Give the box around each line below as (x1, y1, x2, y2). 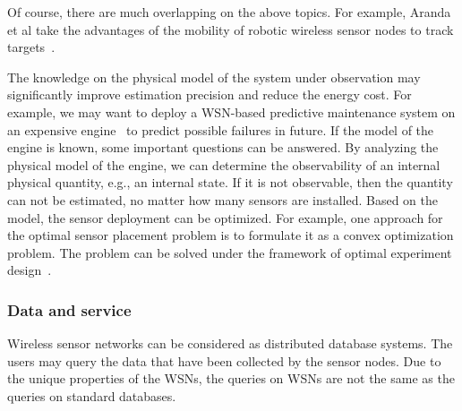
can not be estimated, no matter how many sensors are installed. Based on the (7, 190, 438, 209)
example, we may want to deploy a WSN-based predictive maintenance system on (7, 102, 456, 121)
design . (7, 261, 52, 279)
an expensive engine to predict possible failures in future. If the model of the (7, 120, 434, 139)
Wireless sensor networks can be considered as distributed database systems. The (7, 334, 453, 353)
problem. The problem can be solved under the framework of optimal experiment (7, 243, 452, 261)
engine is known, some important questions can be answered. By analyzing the (7, 138, 439, 157)
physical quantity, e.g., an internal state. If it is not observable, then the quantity (7, 173, 453, 192)
